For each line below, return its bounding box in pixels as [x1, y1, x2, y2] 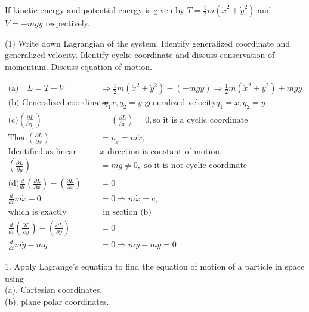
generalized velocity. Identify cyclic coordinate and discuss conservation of [5, 48, 275, 61]
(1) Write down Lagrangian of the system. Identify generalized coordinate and [5, 36, 291, 49]
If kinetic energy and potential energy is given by [5, 4, 184, 16]
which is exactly [8, 207, 67, 216]
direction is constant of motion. [107, 148, 223, 157]
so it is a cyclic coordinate [153, 116, 248, 125]
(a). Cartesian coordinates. [5, 283, 103, 296]
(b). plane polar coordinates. [5, 295, 109, 307]
